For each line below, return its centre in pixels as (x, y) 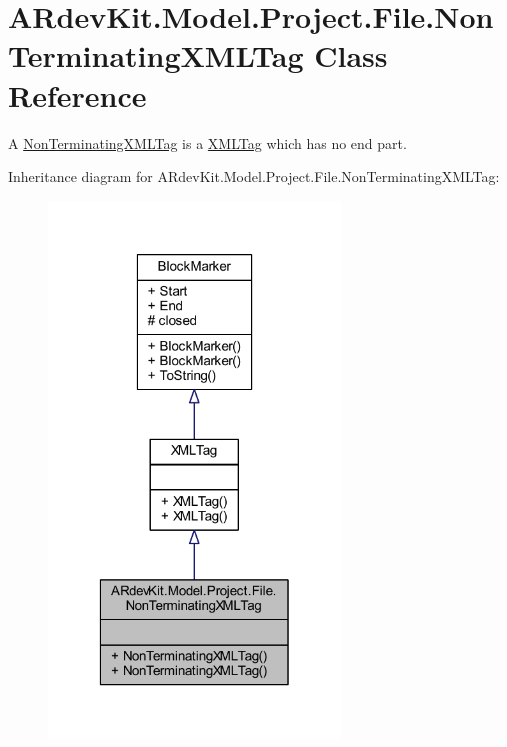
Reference (77, 94)
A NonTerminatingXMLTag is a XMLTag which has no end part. (207, 142)
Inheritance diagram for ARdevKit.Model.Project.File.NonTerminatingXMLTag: (254, 176)
